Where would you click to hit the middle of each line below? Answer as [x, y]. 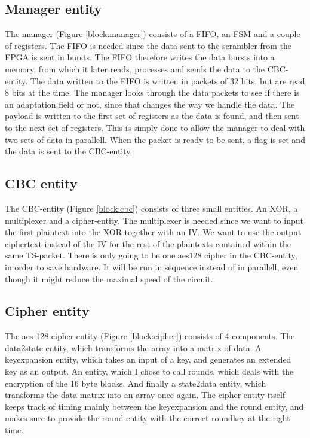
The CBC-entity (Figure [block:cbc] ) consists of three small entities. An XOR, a [151, 208]
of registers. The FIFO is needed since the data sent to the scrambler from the [148, 45]
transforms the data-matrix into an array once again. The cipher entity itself [145, 395]
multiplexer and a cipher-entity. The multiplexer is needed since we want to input [154, 220]
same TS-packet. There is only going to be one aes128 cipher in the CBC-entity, [151, 255]
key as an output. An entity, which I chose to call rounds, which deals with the [149, 371]
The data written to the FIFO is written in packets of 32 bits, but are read [168, 80]
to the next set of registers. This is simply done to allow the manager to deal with [155, 127]
